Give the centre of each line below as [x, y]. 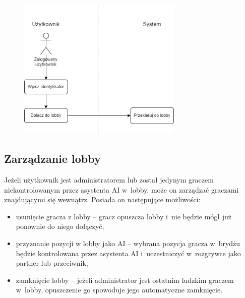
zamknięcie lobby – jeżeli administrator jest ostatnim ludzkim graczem [125, 280]
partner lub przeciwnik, [52, 263]
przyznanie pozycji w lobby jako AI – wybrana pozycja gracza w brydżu [128, 243]
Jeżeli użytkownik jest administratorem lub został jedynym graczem [109, 180]
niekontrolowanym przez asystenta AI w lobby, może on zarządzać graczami [121, 189]
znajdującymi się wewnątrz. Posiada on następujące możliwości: [102, 199]
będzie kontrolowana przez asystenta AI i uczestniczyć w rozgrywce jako [128, 253]
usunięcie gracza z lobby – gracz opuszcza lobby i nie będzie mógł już [124, 216]
